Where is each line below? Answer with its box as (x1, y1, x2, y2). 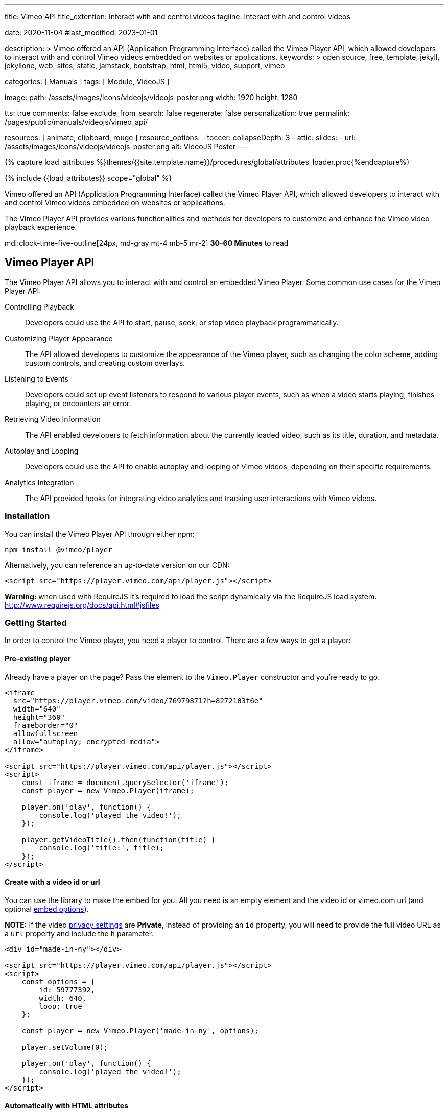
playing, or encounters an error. (25, 398, 131, 408)
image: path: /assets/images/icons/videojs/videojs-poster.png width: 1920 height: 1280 (5, 93, 298, 102)
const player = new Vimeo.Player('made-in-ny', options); (21, 1026, 259, 1035)
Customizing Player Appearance (5, 334, 113, 343)
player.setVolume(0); (21, 1042, 108, 1051)
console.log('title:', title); (39, 843, 164, 852)
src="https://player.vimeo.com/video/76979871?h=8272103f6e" (13, 696, 263, 705)
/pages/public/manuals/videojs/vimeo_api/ (5, 117, 148, 126)
